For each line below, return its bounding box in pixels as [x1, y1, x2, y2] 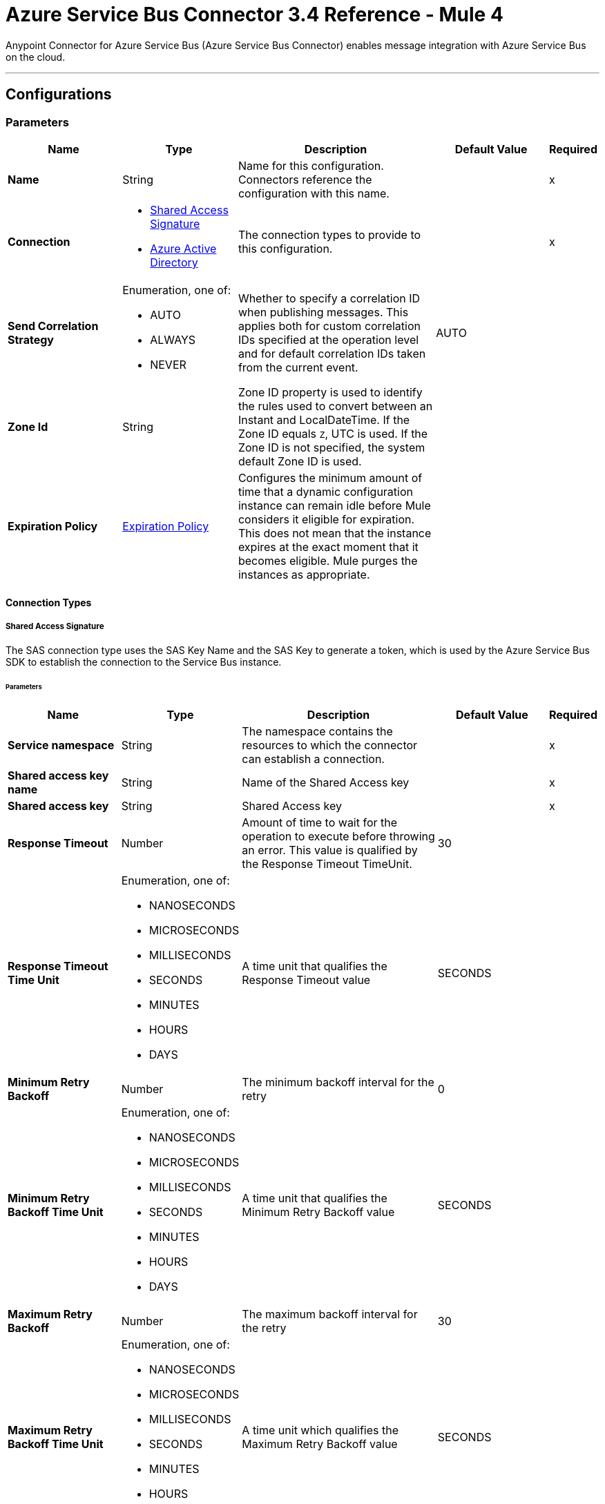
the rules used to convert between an [238, 398, 433, 413]
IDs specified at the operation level [238, 332, 419, 347]
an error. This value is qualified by [242, 843, 418, 858]
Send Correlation [8, 318, 99, 333]
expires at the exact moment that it [238, 539, 419, 554]
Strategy [8, 332, 54, 347]
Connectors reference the [238, 172, 372, 186]
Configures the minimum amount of [238, 470, 423, 485]
